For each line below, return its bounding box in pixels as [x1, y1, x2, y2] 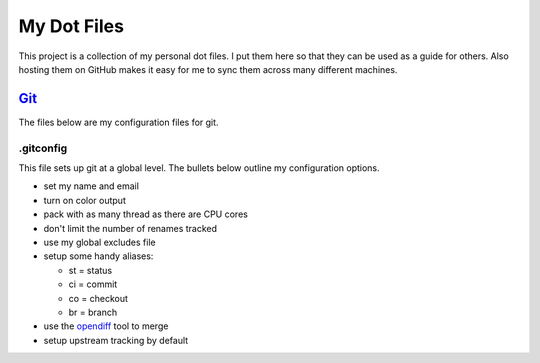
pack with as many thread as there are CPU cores [43, 208, 249, 220]
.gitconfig [18, 141, 68, 155]
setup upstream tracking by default [43, 334, 189, 346]
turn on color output [43, 194, 127, 206]
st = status [68, 264, 113, 276]
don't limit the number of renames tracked [43, 222, 218, 234]
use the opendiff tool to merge [43, 320, 169, 332]
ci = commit [68, 278, 118, 290]
